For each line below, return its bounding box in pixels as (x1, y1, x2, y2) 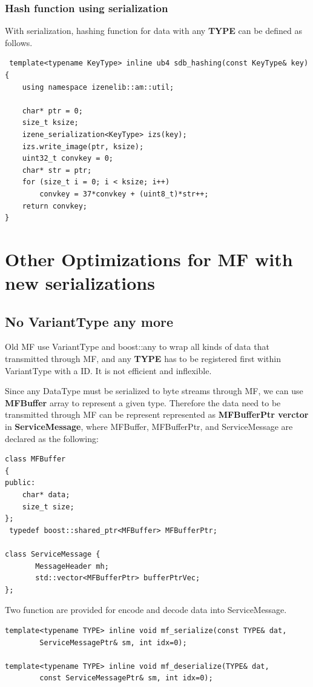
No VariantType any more (5, 312, 174, 330)
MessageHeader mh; (35, 561, 109, 571)
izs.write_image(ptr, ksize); (22, 142, 144, 151)
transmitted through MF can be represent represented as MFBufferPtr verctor (5, 408, 309, 421)
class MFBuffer (5, 455, 66, 464)
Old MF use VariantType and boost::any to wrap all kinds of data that (5, 340, 269, 353)
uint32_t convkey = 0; (22, 154, 113, 163)
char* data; (22, 491, 70, 500)
